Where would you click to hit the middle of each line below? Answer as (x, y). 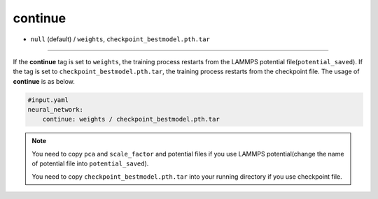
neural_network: (56, 110)
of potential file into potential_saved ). (90, 163)
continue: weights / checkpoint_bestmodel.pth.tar (131, 119)
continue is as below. (44, 81)
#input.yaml (48, 100)
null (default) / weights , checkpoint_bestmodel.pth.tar (120, 39)
